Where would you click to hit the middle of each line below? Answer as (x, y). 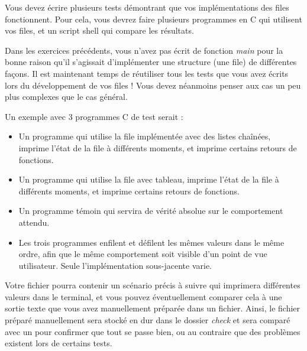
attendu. (34, 222)
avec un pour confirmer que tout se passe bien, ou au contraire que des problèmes (153, 331)
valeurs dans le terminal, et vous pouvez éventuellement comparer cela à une (143, 296)
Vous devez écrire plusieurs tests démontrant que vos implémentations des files (147, 7)
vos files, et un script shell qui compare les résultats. (99, 30)
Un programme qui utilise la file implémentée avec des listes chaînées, (145, 136)
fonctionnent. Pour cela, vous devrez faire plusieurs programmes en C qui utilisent (153, 19)
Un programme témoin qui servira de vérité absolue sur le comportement (151, 211)
